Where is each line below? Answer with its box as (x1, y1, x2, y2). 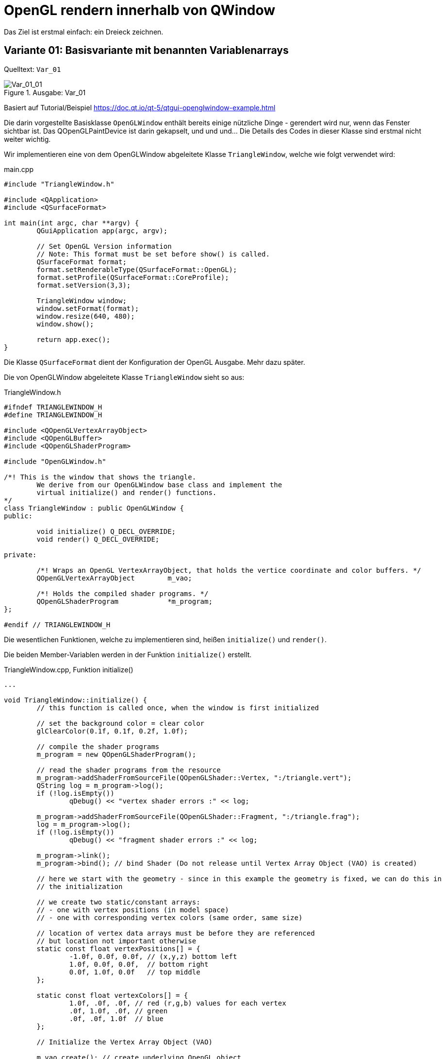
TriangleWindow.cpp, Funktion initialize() (4, 665, 133, 674)
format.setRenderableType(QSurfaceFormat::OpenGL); (36, 265, 237, 273)
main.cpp (4, 165, 33, 173)
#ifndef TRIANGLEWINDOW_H (4, 403, 102, 411)
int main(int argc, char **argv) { (4, 219, 139, 227)
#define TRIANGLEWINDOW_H (4, 410, 102, 419)
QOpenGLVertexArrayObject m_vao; (36, 574, 192, 582)
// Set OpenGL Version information (36, 242, 172, 250)
